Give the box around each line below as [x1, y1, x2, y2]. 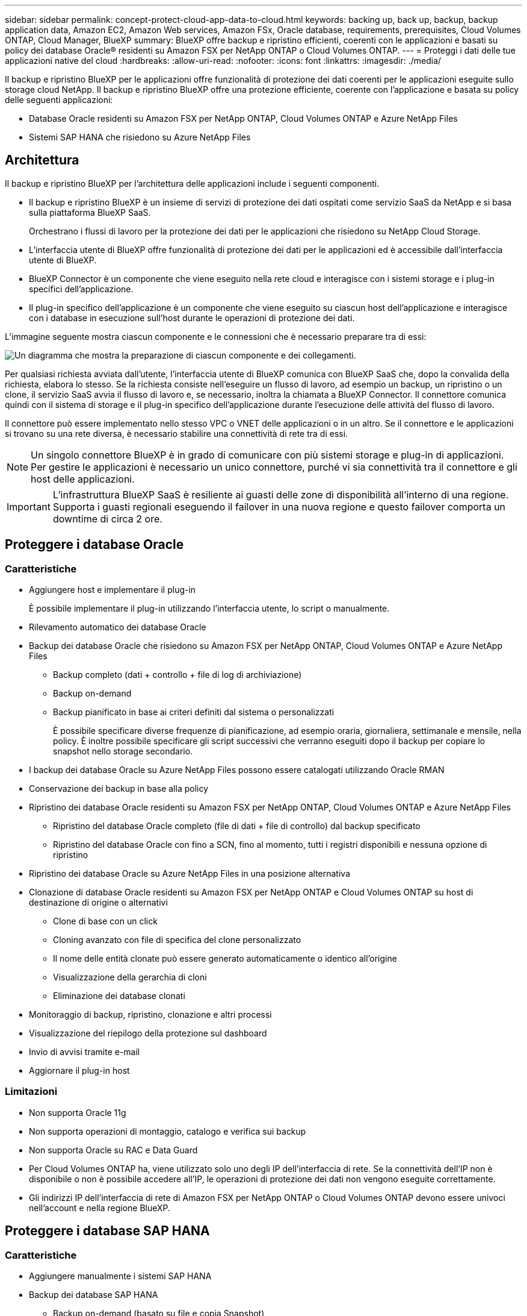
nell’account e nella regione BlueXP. [29, 1202, 171, 1213]
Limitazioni [5, 1085, 58, 1098]
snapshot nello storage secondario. [53, 746, 193, 757]
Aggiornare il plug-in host [29, 1065, 130, 1076]
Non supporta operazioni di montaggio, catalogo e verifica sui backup [29, 1126, 306, 1136]
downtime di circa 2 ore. [52, 512, 162, 525]
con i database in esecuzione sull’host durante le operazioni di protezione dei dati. [29, 312, 355, 323]
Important [7, 500, 51, 513]
